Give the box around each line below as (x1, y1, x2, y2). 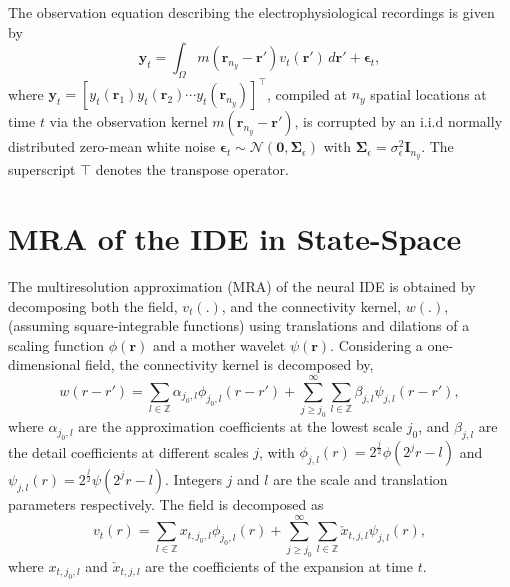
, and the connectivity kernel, (221, 295, 402, 316)
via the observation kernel (49, 111, 208, 132)
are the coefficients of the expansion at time (145, 555, 413, 576)
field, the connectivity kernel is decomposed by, (85, 354, 374, 375)
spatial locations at (370, 83, 487, 104)
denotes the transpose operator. (95, 159, 289, 180)
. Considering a (330, 334, 423, 355)
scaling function (8, 334, 105, 355)
